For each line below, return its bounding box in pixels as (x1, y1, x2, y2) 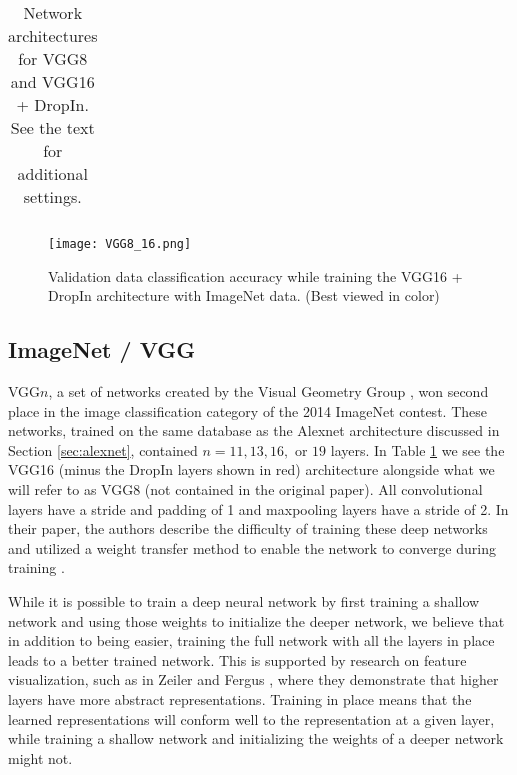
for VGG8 (18, 47, 88, 70)
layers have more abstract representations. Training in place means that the (8, 688, 472, 709)
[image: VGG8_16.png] (48, 237, 192, 251)
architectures (8, 24, 98, 47)
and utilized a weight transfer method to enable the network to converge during (8, 537, 496, 558)
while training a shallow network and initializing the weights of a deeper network (8, 728, 504, 749)
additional (17, 162, 88, 185)
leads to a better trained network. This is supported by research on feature (8, 649, 467, 670)
